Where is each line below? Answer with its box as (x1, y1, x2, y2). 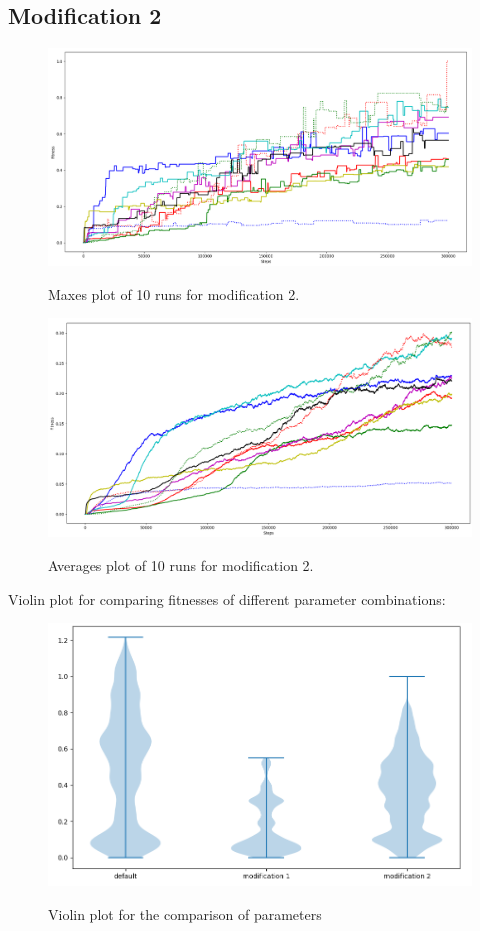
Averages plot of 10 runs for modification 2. (48, 555, 314, 576)
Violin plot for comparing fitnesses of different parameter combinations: (8, 588, 446, 609)
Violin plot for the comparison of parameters (48, 903, 322, 924)
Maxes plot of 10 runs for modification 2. (48, 283, 300, 304)
